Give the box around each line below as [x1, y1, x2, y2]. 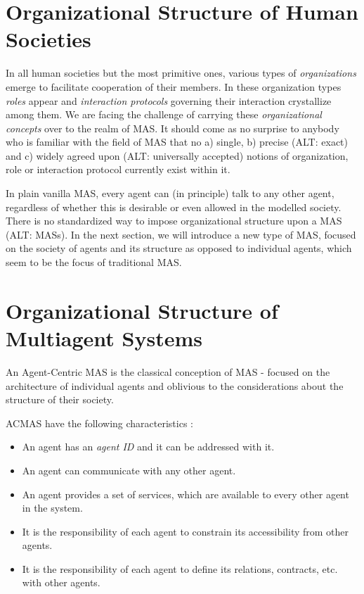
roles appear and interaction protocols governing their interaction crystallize [6, 93, 332, 108]
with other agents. [22, 575, 100, 590]
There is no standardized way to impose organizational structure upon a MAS [6, 213, 342, 228]
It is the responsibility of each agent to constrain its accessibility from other [22, 524, 349, 538]
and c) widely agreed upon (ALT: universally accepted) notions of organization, [6, 148, 349, 163]
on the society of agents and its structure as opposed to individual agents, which [6, 241, 352, 255]
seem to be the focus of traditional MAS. [6, 255, 182, 270]
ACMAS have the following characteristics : [6, 415, 194, 430]
